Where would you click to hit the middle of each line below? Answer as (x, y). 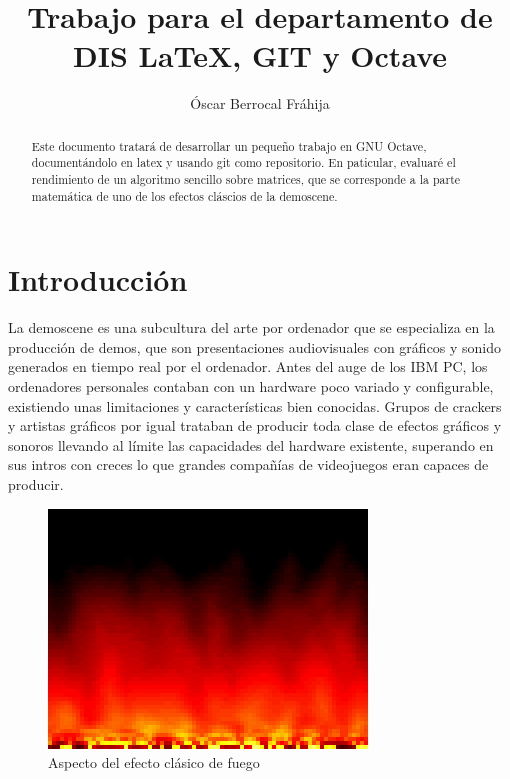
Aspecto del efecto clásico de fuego (154, 762)
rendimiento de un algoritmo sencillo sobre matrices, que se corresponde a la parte (246, 179)
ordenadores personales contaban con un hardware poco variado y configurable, (251, 386)
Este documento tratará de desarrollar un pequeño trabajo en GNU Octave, (229, 145)
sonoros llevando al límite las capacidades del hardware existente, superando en (251, 444)
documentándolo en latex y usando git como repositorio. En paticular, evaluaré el (243, 162)
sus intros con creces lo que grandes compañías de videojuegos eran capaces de (248, 464)
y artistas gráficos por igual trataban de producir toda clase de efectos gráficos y (255, 425)
